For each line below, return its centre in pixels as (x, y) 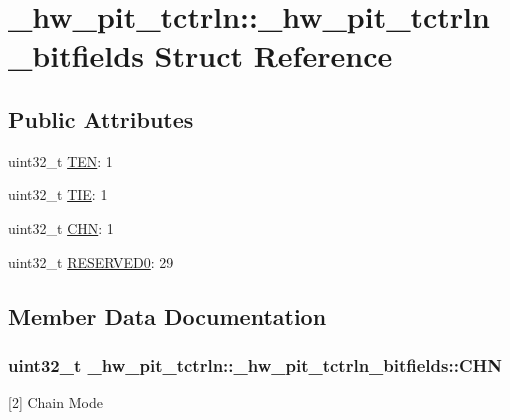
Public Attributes (101, 118)
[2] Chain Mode (55, 402)
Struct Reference (273, 55)
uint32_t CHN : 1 (61, 227)
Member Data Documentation (167, 315)
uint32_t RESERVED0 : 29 (91, 261)
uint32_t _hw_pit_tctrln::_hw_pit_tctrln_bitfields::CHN (255, 364)
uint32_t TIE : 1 (58, 194)
